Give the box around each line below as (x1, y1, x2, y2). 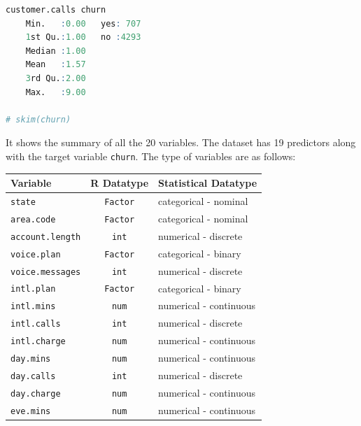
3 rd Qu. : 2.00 (25, 73, 86, 83)
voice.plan (10, 249, 61, 260)
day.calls (10, 371, 56, 381)
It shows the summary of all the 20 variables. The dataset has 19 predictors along (6, 135, 356, 150)
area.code (10, 214, 56, 225)
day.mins (10, 354, 51, 364)
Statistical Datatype (158, 176, 257, 190)
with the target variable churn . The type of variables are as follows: (6, 148, 296, 163)
